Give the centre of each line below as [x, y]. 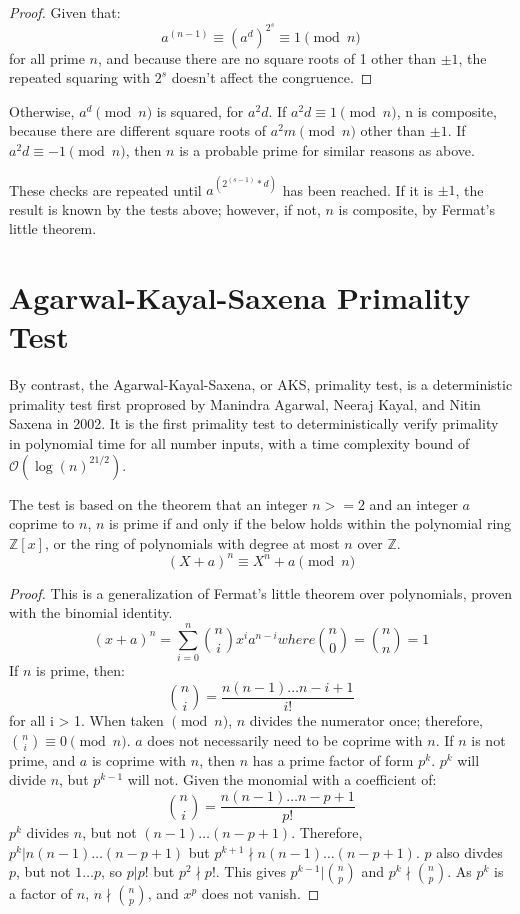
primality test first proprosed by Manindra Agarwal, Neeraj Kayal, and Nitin [245, 403]
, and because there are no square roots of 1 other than [267, 57]
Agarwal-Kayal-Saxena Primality [240, 297]
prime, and [42, 759]
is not [488, 739]
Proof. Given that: [65, 12]
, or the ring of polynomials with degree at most [192, 542]
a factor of [41, 893]
